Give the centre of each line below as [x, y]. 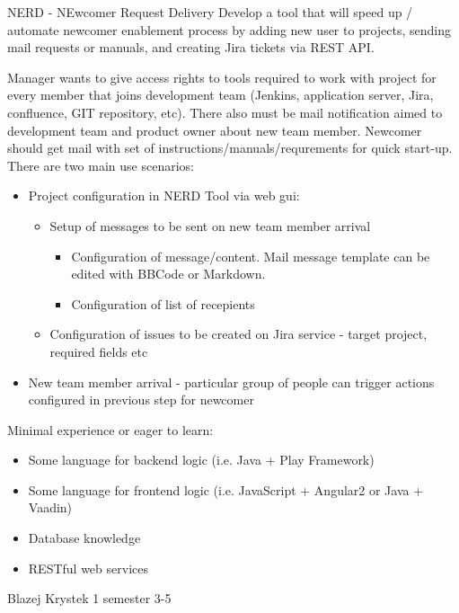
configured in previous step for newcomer [141, 400]
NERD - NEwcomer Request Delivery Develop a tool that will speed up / [210, 12]
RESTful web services [88, 568]
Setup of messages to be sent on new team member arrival [210, 225]
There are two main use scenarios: [101, 165]
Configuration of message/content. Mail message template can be [251, 256]
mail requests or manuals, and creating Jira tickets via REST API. [191, 47]
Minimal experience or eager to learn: [110, 429]
